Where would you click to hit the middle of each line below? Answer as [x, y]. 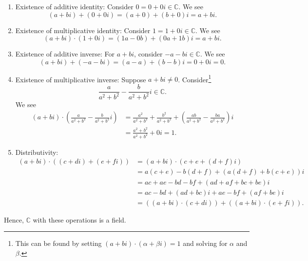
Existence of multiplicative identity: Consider [83, 30]
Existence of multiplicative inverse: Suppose [81, 79]
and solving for [205, 243]
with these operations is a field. [79, 219]
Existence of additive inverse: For [65, 54]
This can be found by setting [58, 243]
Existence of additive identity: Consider [74, 6]
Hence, [14, 219]
